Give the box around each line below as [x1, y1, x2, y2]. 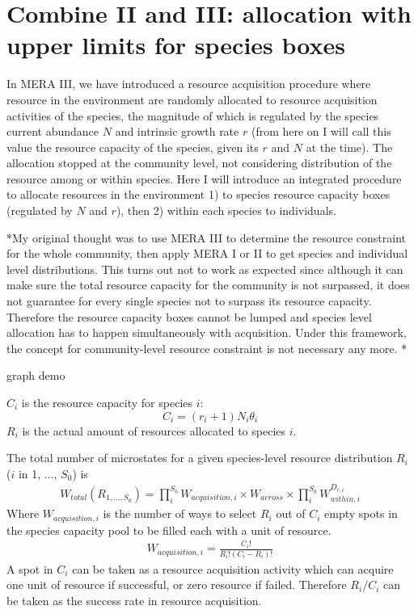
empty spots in [324, 505, 398, 522]
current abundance [6, 123, 99, 140]
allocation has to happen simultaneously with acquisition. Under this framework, [6, 324, 407, 341]
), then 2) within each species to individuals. [116, 202, 336, 219]
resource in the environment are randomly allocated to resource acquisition [6, 90, 378, 107]
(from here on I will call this [251, 123, 391, 140]
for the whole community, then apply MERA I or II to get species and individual [6, 245, 408, 262]
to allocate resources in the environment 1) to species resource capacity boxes [6, 186, 391, 203]
